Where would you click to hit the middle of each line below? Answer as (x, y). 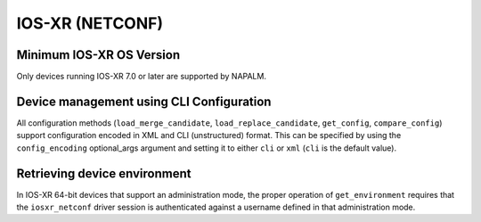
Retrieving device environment (104, 173)
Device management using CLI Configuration (144, 101)
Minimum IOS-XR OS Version (98, 55)
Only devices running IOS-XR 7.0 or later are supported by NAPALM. (142, 77)
